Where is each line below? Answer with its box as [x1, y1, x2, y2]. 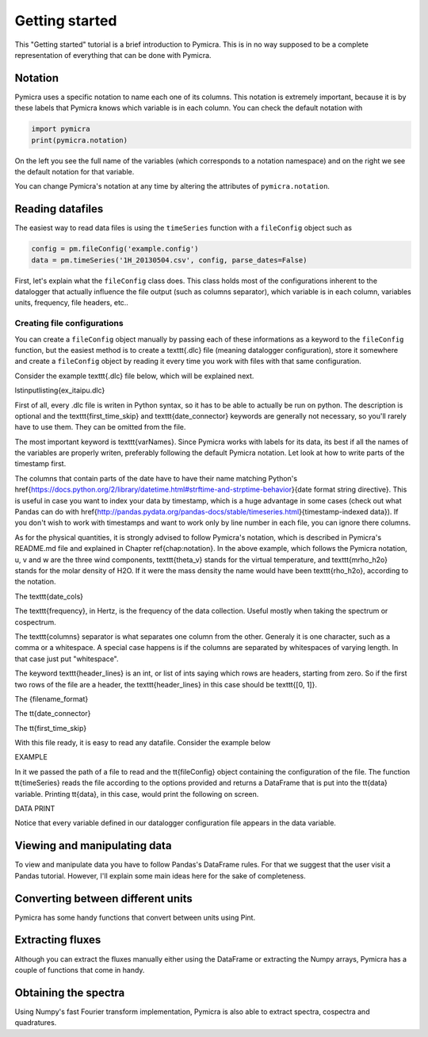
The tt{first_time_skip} [14, 723, 87, 733]
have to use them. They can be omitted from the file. [14, 423, 186, 432]
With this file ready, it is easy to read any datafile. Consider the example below [14, 738, 271, 748]
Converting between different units [14, 892, 193, 905]
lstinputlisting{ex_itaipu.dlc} [14, 385, 105, 396]
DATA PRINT [14, 804, 55, 813]
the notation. [14, 577, 56, 587]
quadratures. [14, 1018, 57, 1027]
